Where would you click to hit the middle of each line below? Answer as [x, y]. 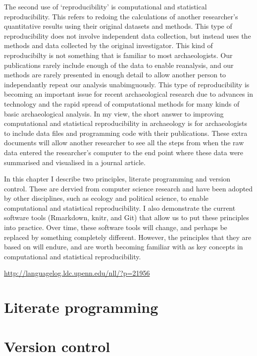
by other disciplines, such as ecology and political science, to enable [106, 198]
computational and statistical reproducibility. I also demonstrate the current [120, 208]
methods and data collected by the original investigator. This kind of [108, 45]
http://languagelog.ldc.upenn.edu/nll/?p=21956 [77, 273]
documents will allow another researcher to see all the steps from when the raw [124, 143]
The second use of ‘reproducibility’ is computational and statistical [105, 6]
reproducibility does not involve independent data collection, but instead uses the [128, 35]
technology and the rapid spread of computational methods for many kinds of [122, 103]
